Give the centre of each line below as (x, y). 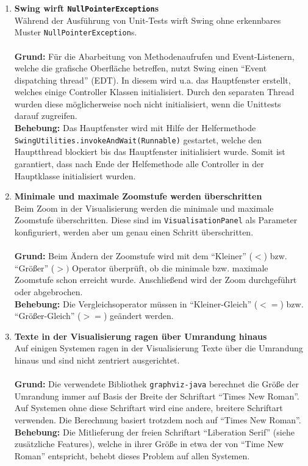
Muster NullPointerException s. (76, 32)
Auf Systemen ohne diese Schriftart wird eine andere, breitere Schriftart (149, 408)
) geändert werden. (138, 316)
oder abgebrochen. (48, 291)
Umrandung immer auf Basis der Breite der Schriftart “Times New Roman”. (157, 396)
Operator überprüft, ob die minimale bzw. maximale (170, 267)
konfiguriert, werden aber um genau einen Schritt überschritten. (134, 231)
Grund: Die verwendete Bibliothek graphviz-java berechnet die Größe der (157, 384)
